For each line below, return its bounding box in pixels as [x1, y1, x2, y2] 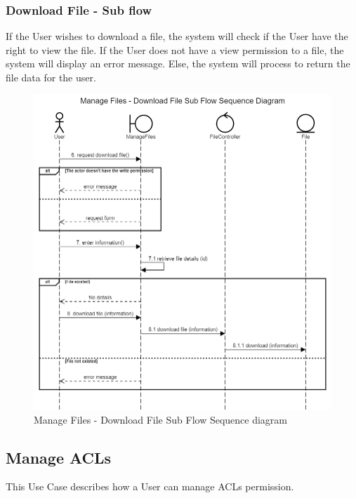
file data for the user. [6, 70, 96, 84]
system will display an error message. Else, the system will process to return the [6, 56, 350, 71]
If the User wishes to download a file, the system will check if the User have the [6, 29, 348, 43]
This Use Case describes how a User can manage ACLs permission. [6, 479, 294, 494]
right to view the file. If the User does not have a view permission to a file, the [6, 42, 344, 57]
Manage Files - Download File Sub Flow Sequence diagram [34, 412, 288, 426]
